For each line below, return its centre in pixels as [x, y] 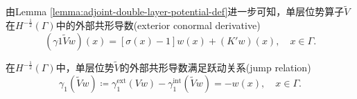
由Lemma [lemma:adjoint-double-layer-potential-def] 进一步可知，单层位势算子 [175, 11]
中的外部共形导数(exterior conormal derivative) [158, 25]
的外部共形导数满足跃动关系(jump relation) [215, 67]
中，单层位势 [85, 67]
